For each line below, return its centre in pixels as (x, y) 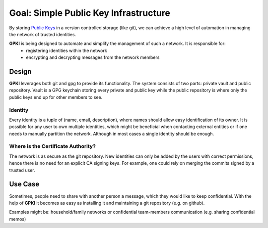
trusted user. (22, 170)
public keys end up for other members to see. (56, 97)
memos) (18, 219)
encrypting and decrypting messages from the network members (93, 57)
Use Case (24, 184)
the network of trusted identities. (43, 34)
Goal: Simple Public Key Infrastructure (90, 13)
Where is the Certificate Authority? (53, 146)
